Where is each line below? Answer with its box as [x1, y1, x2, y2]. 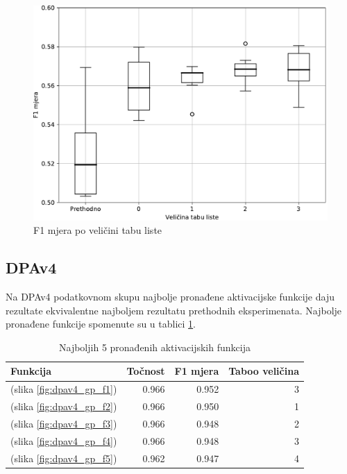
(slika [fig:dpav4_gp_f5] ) [10, 450, 117, 465]
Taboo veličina [228, 364, 299, 378]
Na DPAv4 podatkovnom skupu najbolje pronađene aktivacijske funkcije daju [6, 289, 335, 304]
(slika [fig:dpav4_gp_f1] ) [10, 382, 117, 396]
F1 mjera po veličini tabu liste [33, 223, 162, 237]
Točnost [126, 364, 165, 378]
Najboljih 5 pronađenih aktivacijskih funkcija [59, 339, 251, 354]
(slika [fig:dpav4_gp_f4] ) [10, 433, 117, 448]
